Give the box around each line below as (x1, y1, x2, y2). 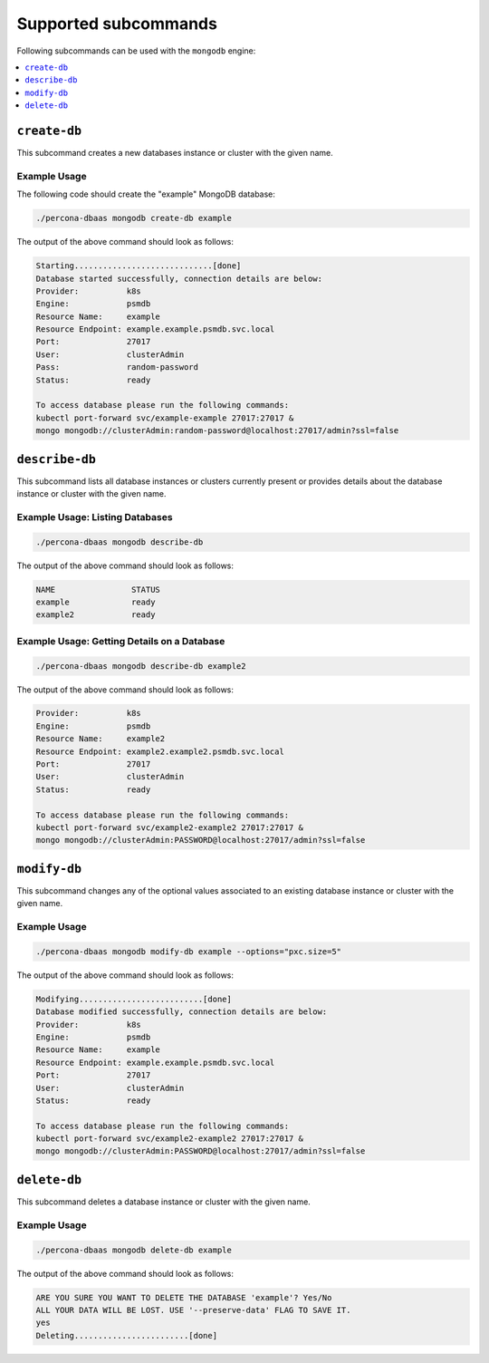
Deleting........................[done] (35, 1330, 217, 1340)
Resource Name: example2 (35, 734, 166, 744)
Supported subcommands (16, 14, 217, 34)
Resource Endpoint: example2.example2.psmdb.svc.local (35, 746, 284, 757)
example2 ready (35, 610, 156, 620)
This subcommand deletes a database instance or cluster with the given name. (16, 1196, 312, 1207)
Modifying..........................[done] (35, 993, 233, 1004)
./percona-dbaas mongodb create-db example (35, 213, 233, 224)
